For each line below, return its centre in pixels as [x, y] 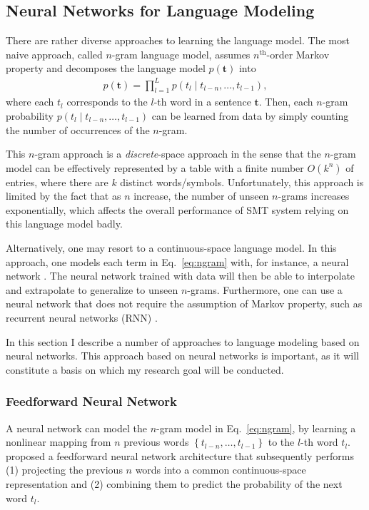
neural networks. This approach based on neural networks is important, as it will [182, 356]
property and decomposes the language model [106, 68]
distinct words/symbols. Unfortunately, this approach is [242, 182]
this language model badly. [64, 224]
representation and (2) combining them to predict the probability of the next [174, 484]
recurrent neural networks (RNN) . [82, 318]
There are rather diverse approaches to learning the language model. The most [178, 40]
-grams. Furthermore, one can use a [265, 289]
